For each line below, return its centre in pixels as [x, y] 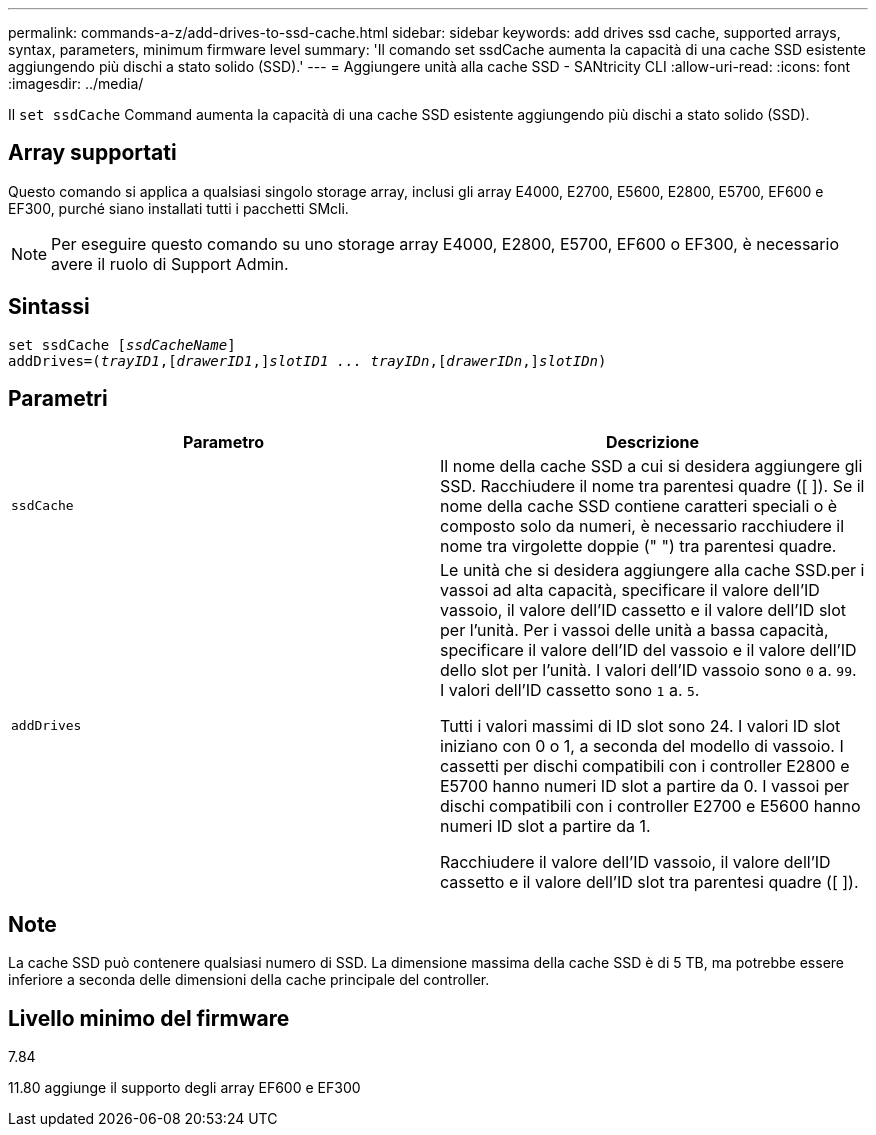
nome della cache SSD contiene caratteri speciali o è [639, 505]
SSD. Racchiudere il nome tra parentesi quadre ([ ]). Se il [652, 485]
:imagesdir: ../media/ [76, 83]
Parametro [223, 441]
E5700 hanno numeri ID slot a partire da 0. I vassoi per [645, 785]
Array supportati [92, 153]
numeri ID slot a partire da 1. [545, 825]
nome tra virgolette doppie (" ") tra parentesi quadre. [638, 545]
